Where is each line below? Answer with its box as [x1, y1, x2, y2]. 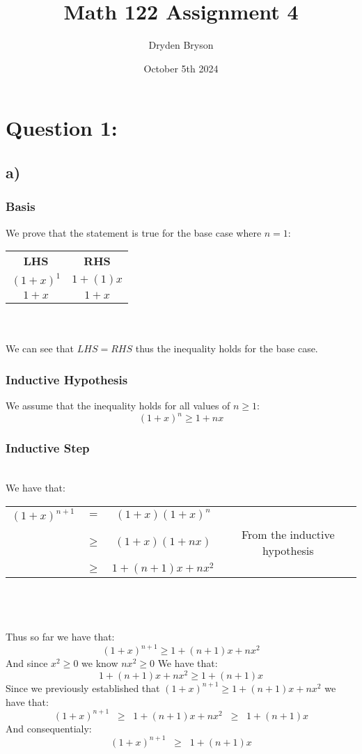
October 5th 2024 [143, 61, 219, 75]
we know [81, 656, 118, 670]
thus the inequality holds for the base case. [135, 341, 318, 356]
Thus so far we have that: [6, 629, 115, 644]
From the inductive [241, 526, 335, 542]
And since [6, 656, 48, 670]
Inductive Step [6, 439, 90, 457]
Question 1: [6, 113, 118, 142]
